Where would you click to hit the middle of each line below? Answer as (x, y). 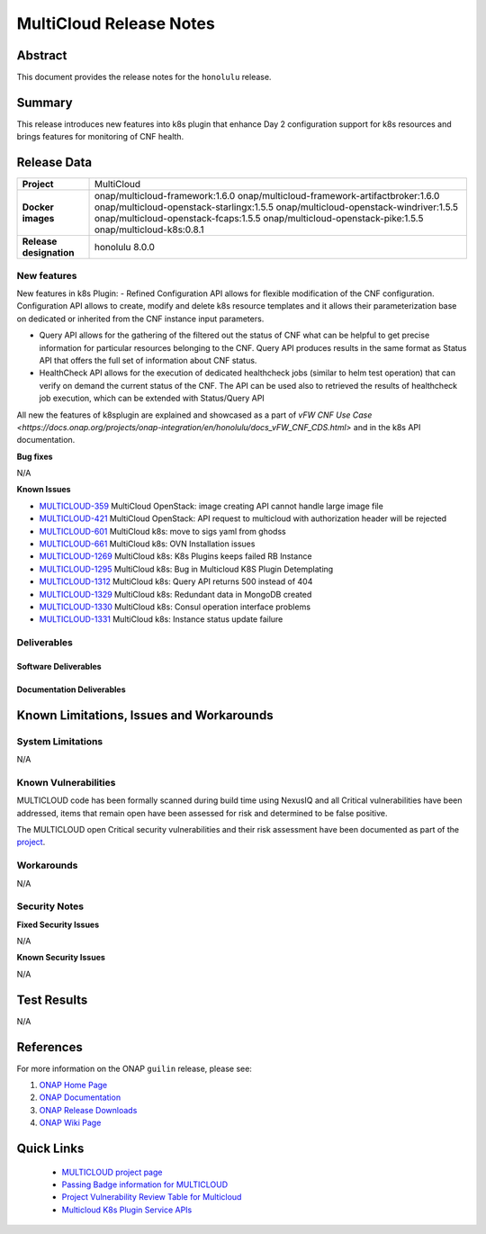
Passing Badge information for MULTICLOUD (145, 1184)
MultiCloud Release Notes (116, 23)
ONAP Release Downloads (88, 1110)
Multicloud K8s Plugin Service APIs (127, 1210)
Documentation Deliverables (71, 689)
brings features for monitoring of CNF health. (100, 137)
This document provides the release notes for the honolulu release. (144, 77)
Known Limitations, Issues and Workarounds (145, 715)
